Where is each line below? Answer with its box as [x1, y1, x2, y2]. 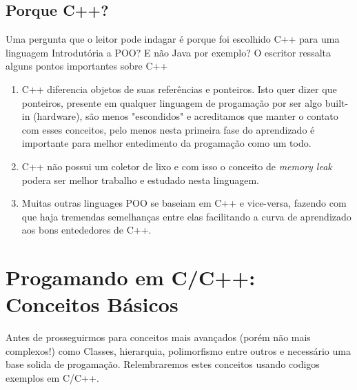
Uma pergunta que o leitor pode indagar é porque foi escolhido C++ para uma [6, 32, 340, 46]
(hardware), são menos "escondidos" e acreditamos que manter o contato [33, 109, 338, 123]
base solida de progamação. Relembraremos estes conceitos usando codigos [6, 357, 320, 371]
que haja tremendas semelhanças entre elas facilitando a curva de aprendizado [21, 209, 351, 223]
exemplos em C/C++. [6, 371, 99, 385]
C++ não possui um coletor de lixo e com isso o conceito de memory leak [21, 158, 332, 173]
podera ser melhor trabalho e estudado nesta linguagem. [21, 172, 259, 187]
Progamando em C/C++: [6, 263, 256, 291]
